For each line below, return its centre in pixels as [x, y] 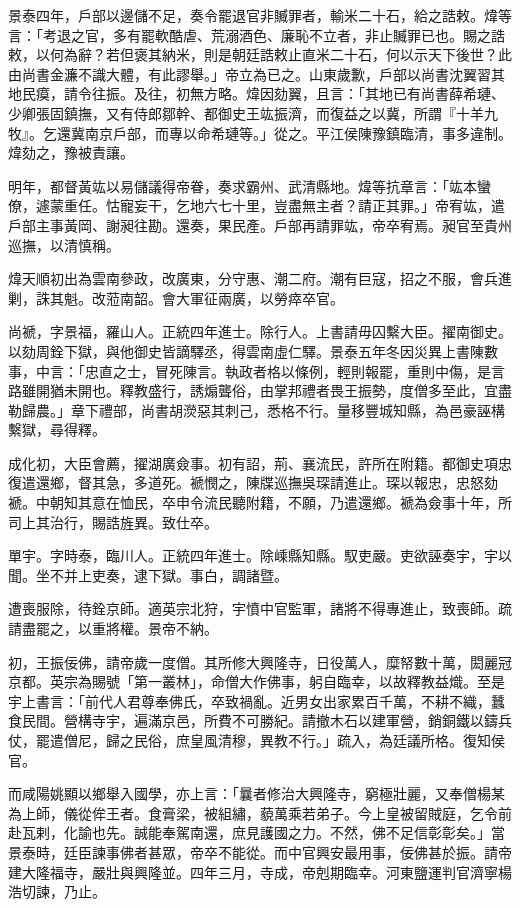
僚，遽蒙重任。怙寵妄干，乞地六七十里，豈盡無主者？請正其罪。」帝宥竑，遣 [256, 205]
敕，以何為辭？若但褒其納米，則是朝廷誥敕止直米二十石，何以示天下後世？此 [260, 54]
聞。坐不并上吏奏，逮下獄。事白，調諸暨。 [148, 574]
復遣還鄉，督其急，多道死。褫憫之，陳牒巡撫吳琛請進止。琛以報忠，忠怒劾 [253, 482]
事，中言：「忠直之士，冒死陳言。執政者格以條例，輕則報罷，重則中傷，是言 [256, 370]
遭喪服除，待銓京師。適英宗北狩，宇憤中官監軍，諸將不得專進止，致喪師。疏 [260, 608]
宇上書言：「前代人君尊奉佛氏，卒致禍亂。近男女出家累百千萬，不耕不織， [249, 700]
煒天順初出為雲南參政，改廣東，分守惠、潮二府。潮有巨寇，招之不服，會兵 [253, 278]
